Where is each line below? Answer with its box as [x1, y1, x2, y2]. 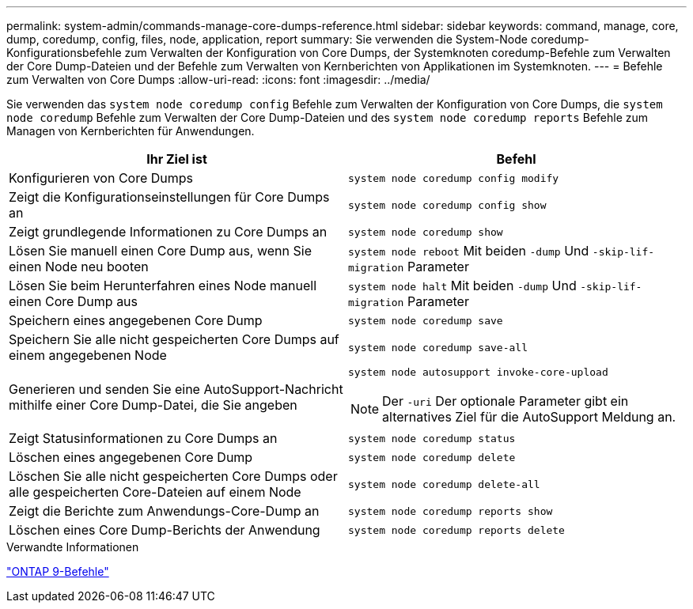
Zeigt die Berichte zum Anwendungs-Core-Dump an [9, 503, 320, 519]
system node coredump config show [348, 199, 547, 211]
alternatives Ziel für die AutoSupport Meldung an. [382, 409, 676, 425]
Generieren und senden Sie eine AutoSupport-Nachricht [9, 380, 343, 397]
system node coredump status [348, 432, 516, 444]
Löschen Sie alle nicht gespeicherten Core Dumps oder [9, 468, 338, 484]
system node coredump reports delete [348, 524, 565, 536]
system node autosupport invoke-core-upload [348, 366, 608, 378]
